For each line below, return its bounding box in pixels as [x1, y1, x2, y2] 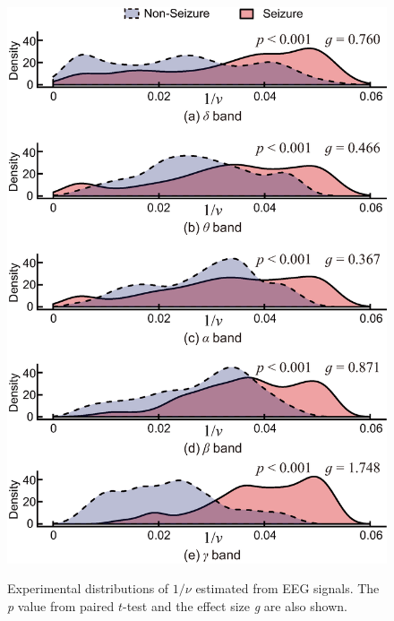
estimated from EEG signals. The [195, 579, 380, 598]
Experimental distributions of [7, 579, 169, 598]
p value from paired [7, 596, 115, 615]
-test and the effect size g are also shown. [122, 596, 347, 615]
